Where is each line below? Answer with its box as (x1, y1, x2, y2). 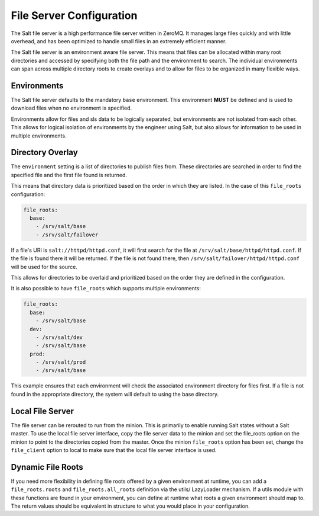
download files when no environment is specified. (11, 104, 132, 112)
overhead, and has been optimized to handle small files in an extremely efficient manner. (11, 37, 227, 44)
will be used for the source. (11, 263, 78, 270)
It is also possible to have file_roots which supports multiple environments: (11, 285, 201, 292)
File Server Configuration (11, 9, 138, 22)
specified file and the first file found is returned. (11, 171, 127, 178)
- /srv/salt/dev (35, 334, 83, 341)
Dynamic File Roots (11, 462, 84, 472)
